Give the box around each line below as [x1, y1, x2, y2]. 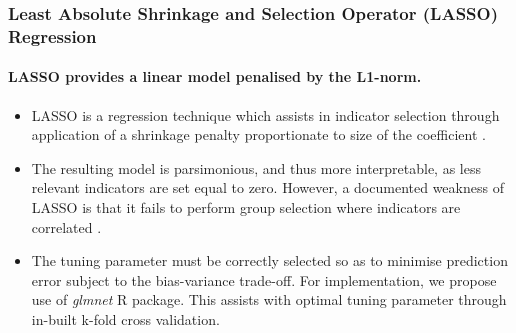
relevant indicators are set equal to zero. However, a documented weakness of [31, 177, 504, 198]
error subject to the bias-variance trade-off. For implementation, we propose [31, 269, 497, 290]
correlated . [31, 216, 102, 237]
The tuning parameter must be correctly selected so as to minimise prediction [31, 250, 508, 271]
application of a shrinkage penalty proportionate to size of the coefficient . [31, 124, 486, 145]
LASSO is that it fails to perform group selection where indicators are [31, 196, 461, 217]
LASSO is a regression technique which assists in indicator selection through [31, 104, 500, 125]
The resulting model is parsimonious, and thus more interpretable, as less [31, 157, 481, 178]
